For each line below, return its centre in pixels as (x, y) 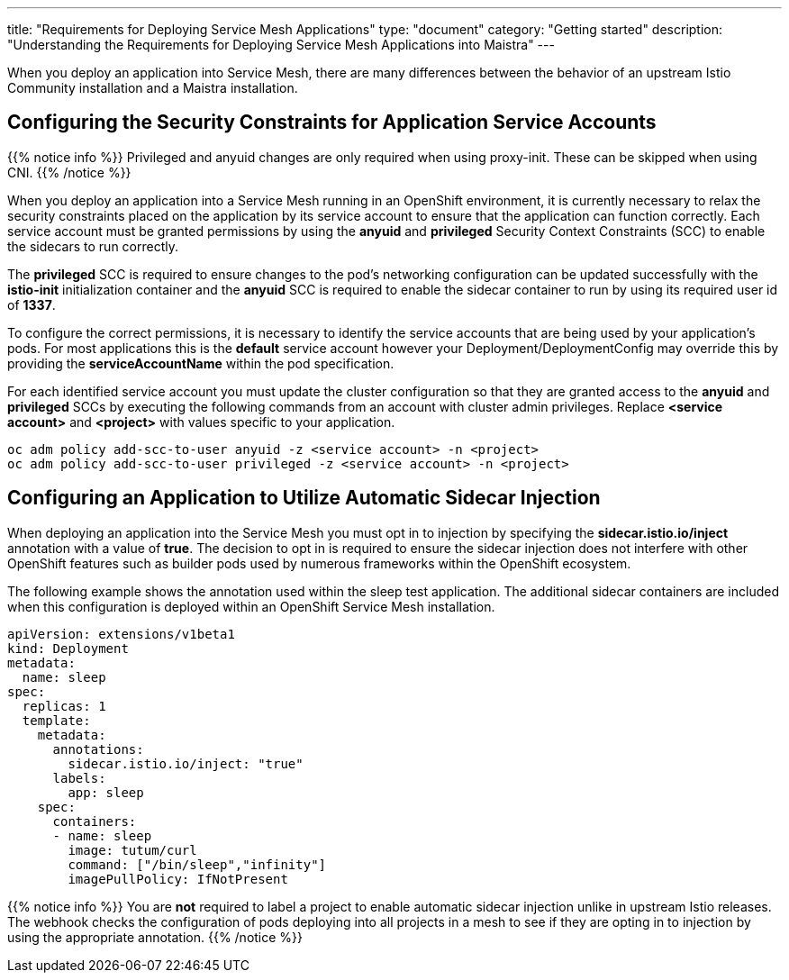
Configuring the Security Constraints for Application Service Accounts (332, 122)
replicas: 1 (64, 706)
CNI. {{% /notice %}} (69, 172)
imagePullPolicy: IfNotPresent (178, 879)
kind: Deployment (68, 648)
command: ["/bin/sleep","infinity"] (197, 864)
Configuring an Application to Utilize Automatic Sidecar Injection (304, 498)
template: (56, 720)
